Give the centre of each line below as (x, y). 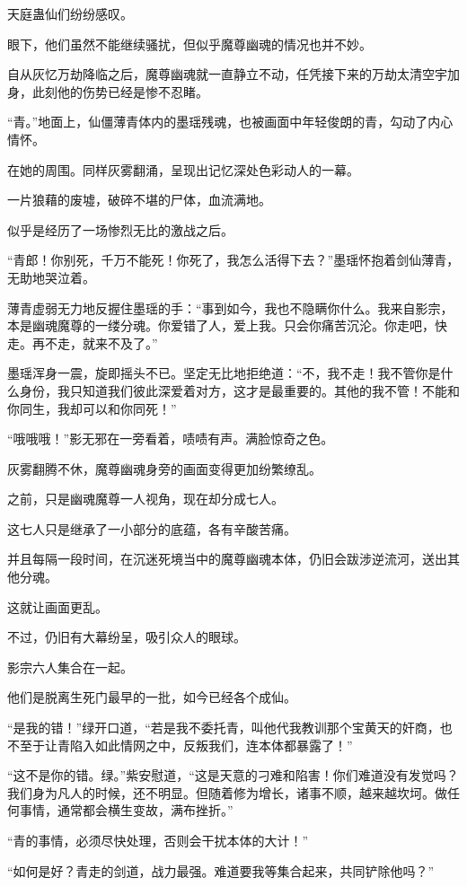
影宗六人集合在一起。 (70, 667)
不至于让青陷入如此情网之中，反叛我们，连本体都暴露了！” (180, 745)
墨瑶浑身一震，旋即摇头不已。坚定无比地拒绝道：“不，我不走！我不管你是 (224, 373)
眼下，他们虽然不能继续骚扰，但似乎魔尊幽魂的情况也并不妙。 (189, 44)
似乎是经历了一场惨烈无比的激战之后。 (120, 229)
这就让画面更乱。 (57, 606)
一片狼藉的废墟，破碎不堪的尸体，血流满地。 (139, 200)
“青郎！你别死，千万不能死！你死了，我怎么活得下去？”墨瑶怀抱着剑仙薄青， (233, 260)
